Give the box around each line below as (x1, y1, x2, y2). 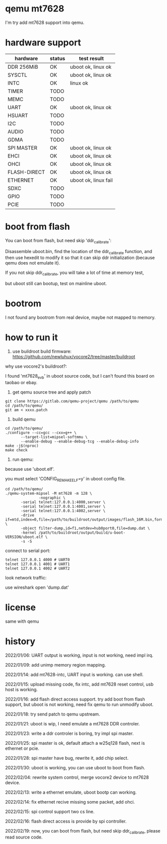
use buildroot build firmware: (12, 348, 72, 354)
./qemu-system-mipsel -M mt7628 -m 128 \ (5, 491, 92, 496)
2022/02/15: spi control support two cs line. (5, 808, 95, 815)
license (5, 601, 36, 613)
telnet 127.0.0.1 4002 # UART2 (5, 566, 70, 571)
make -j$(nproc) (5, 443, 39, 448)
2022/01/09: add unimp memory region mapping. (5, 662, 106, 668)
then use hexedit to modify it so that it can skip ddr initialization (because (5, 255, 155, 261)
